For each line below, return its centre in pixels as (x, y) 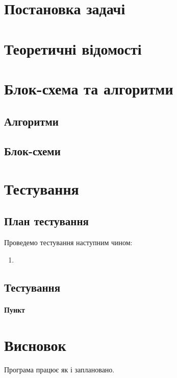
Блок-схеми (32, 151)
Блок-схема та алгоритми (89, 88)
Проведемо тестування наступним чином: (68, 242)
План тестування (46, 221)
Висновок (35, 345)
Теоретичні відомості (73, 48)
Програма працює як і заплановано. (59, 369)
